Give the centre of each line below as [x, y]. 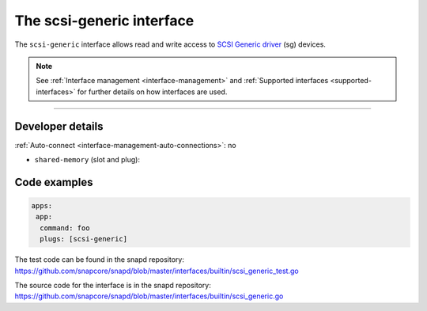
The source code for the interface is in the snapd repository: [113, 285]
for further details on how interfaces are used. [152, 92]
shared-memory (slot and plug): [87, 160]
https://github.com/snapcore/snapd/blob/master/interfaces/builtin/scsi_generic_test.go [157, 271]
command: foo [65, 228]
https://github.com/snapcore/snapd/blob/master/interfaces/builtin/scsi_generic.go [149, 296]
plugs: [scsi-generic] [84, 239]
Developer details [59, 126]
